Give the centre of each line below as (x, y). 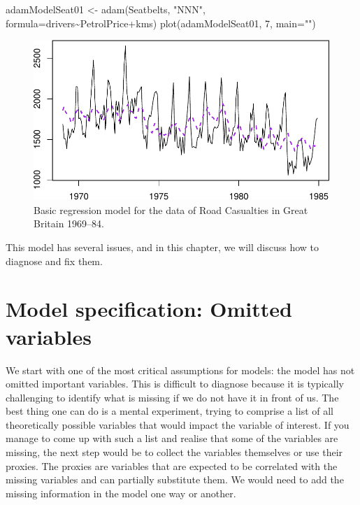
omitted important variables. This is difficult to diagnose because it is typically (175, 384)
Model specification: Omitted (149, 309)
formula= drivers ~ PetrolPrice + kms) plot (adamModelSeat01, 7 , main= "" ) (161, 23)
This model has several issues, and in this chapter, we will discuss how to (163, 247)
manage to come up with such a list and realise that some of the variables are (172, 438)
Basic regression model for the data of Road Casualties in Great (171, 209)
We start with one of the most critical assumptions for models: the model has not (180, 370)
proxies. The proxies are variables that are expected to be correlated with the (172, 465)
